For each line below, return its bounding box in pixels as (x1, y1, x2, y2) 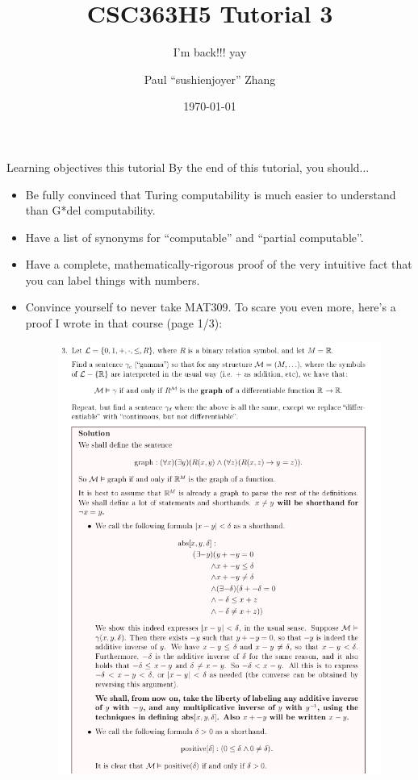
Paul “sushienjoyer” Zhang (144, 70, 276, 87)
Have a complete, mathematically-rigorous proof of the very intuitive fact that (25, 256, 412, 273)
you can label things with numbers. (25, 271, 200, 288)
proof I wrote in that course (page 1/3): (25, 315, 223, 332)
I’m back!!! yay (173, 44, 247, 60)
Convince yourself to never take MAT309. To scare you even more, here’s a (25, 298, 396, 315)
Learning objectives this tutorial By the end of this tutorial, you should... (6, 158, 370, 175)
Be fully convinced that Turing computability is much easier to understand (25, 186, 396, 202)
